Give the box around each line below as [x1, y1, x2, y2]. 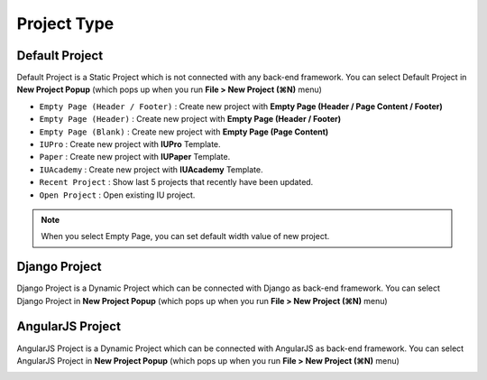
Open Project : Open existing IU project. [39, 190, 196, 200]
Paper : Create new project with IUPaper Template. [39, 152, 231, 162]
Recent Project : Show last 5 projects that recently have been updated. [39, 177, 314, 188]
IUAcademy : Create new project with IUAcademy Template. [39, 163, 263, 175]
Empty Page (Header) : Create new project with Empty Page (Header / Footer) [39, 114, 342, 125]
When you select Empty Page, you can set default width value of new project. [41, 231, 330, 242]
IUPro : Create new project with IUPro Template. [39, 139, 221, 150]
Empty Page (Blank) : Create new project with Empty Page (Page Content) [39, 126, 329, 137]
